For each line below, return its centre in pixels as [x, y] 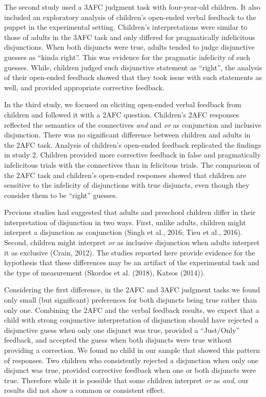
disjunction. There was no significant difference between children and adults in [127, 135]
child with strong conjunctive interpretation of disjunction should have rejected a [131, 320]
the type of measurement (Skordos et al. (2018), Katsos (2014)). [105, 272]
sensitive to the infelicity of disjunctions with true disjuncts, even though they [127, 185]
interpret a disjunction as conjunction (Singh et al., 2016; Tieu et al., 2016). [123, 232]
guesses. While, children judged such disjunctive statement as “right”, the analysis [133, 67]
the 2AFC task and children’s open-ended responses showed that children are [125, 175]
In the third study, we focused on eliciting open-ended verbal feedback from [123, 104]
